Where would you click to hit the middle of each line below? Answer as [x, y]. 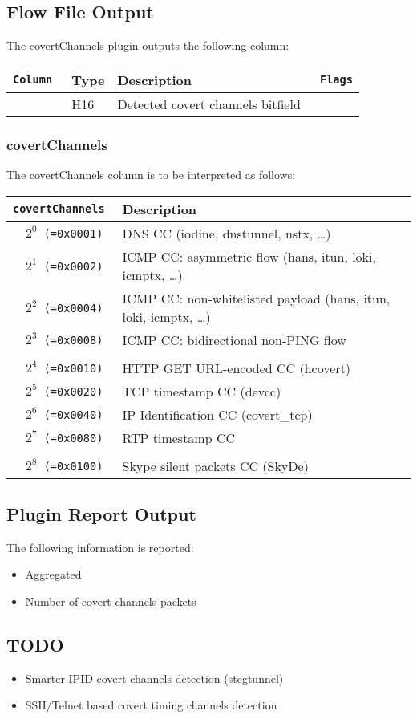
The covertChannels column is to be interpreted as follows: [151, 175]
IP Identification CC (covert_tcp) [217, 414]
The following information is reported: [100, 547]
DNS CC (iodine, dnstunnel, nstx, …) [227, 233]
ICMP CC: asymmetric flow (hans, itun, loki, [249, 256]
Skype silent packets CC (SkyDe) [215, 465]
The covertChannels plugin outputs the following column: [148, 45]
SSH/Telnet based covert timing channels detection [151, 705]
